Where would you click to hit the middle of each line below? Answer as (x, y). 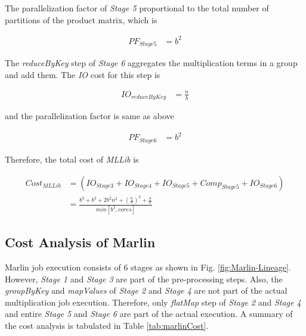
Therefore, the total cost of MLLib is (72, 159)
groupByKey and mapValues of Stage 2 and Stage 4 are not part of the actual (146, 290)
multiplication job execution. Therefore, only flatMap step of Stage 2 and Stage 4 (153, 302)
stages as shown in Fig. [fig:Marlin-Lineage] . (211, 267)
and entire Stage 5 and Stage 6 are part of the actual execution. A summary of (149, 314)
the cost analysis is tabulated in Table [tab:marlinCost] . (107, 325)
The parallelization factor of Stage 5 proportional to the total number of (137, 8)
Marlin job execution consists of (63, 267)
